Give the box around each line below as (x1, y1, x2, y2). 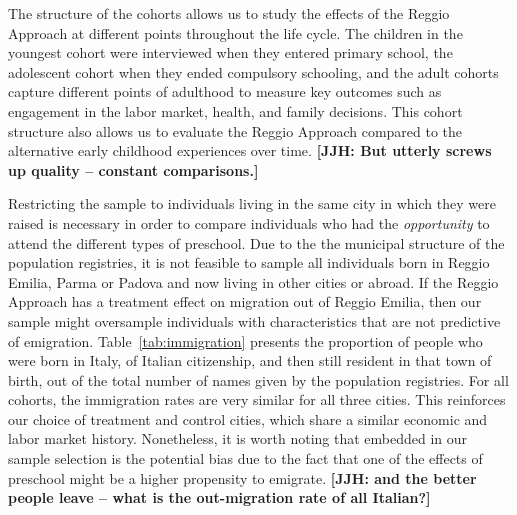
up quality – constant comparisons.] (8, 159, 259, 180)
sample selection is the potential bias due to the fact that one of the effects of (8, 448, 483, 469)
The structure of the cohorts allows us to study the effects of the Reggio (8, 3, 450, 23)
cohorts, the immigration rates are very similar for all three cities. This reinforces (8, 389, 506, 410)
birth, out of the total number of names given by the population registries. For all (8, 369, 509, 390)
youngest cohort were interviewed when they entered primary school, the (8, 42, 453, 63)
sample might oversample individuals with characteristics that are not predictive (8, 310, 501, 331)
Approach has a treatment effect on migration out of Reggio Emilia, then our (8, 291, 482, 312)
